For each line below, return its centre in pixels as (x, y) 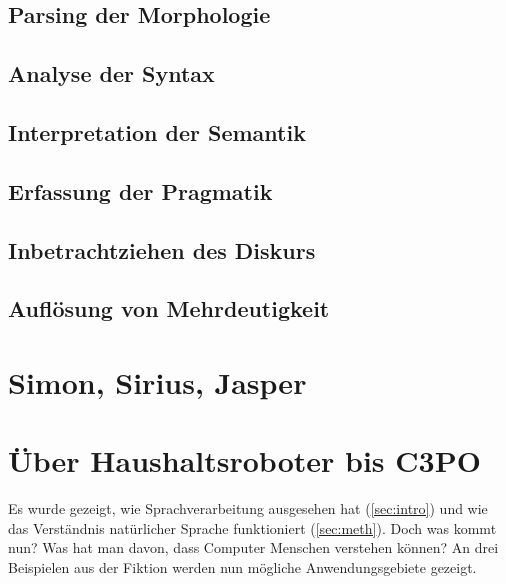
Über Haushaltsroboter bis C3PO (244, 460)
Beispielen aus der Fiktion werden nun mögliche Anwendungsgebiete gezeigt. (242, 566)
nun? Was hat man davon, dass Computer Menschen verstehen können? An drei (253, 547)
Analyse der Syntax (111, 73)
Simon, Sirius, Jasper (157, 381)
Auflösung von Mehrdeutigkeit (169, 308)
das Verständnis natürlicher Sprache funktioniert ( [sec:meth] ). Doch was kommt (252, 527)
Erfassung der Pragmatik (140, 190)
